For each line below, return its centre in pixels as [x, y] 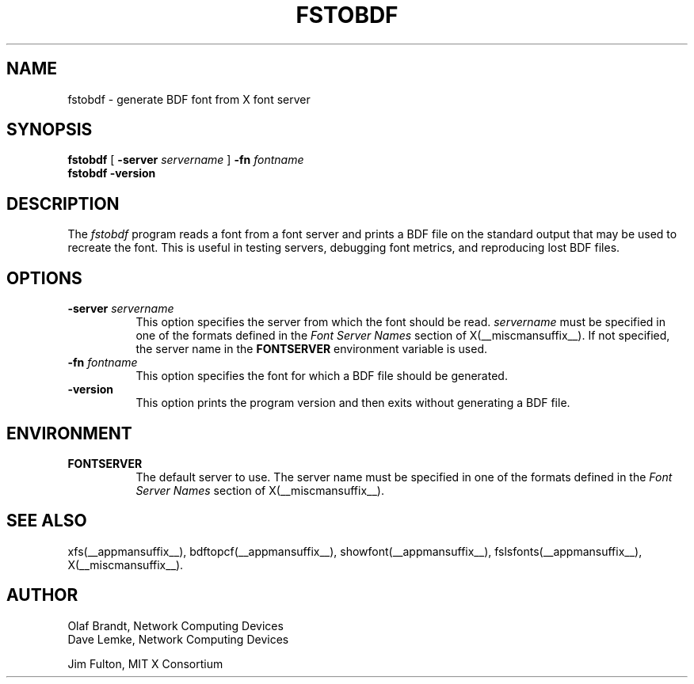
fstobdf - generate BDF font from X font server [189, 99]
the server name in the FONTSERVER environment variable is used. [311, 349]
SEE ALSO [47, 521]
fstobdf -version [112, 173]
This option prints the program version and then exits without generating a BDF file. [353, 403]
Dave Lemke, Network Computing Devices [178, 639]
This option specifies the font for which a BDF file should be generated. [322, 376]
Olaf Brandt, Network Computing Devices [175, 625]
